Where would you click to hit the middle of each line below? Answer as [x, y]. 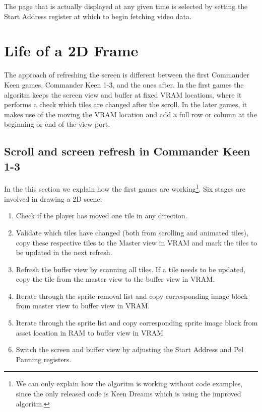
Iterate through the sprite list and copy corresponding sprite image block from [137, 323]
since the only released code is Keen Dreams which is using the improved [128, 394]
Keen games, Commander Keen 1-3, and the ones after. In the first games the [124, 84]
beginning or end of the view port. [57, 124]
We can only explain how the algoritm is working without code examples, [129, 384]
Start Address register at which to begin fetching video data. [98, 16]
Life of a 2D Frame [71, 51]
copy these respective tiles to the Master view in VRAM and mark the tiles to [137, 242]
